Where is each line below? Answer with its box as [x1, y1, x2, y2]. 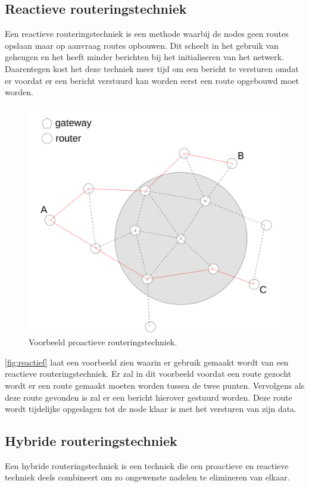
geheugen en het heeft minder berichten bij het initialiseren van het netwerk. [5, 51, 284, 63]
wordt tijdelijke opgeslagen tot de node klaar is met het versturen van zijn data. [5, 402, 296, 415]
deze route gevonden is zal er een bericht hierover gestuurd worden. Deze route [5, 391, 292, 403]
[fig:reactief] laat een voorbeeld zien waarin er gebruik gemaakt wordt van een [5, 355, 289, 368]
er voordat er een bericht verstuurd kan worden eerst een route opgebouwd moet [5, 74, 299, 86]
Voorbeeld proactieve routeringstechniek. [29, 336, 177, 348]
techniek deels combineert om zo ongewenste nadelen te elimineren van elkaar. [5, 471, 290, 483]
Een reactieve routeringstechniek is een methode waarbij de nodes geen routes [5, 27, 289, 40]
